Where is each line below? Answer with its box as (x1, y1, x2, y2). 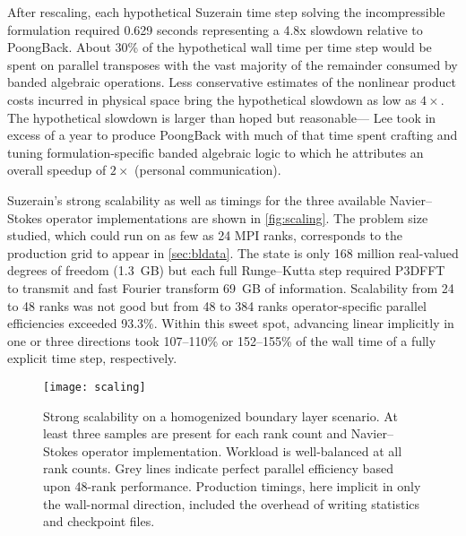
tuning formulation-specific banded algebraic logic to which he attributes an (7, 143, 424, 161)
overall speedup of (7, 160, 107, 179)
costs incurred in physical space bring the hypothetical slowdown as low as (7, 90, 417, 108)
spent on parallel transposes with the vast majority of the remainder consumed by (7, 55, 458, 73)
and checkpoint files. (43, 512, 155, 531)
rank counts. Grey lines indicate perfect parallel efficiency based (43, 459, 393, 478)
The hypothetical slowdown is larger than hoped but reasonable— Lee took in (7, 108, 436, 126)
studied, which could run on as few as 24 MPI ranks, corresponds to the (7, 226, 403, 245)
